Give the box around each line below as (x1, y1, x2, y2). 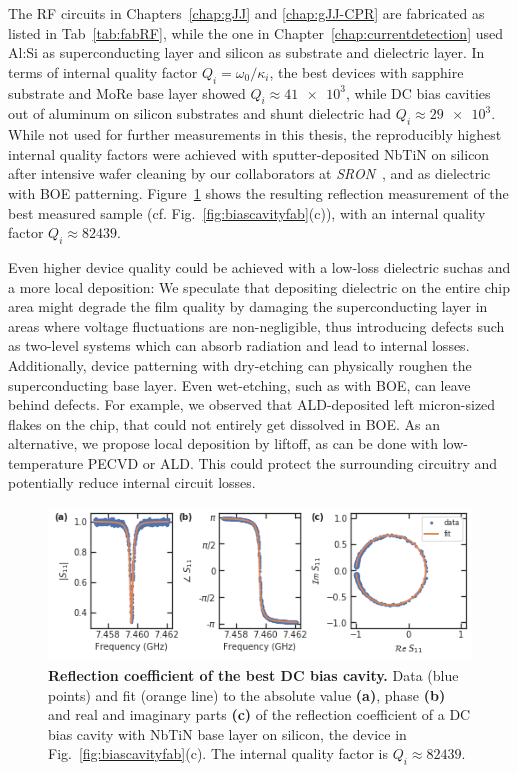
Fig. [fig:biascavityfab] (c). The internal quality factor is (48, 743, 388, 764)
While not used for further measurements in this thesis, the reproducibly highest (8, 124, 502, 145)
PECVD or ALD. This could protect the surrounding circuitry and (87, 452, 498, 473)
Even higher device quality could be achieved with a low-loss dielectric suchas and (8, 256, 511, 277)
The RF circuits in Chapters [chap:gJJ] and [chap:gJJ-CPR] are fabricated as (8, 3, 485, 23)
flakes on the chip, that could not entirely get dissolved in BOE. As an (8, 413, 441, 434)
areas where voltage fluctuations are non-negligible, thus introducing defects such (8, 315, 505, 336)
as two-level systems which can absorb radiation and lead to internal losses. (8, 335, 470, 356)
